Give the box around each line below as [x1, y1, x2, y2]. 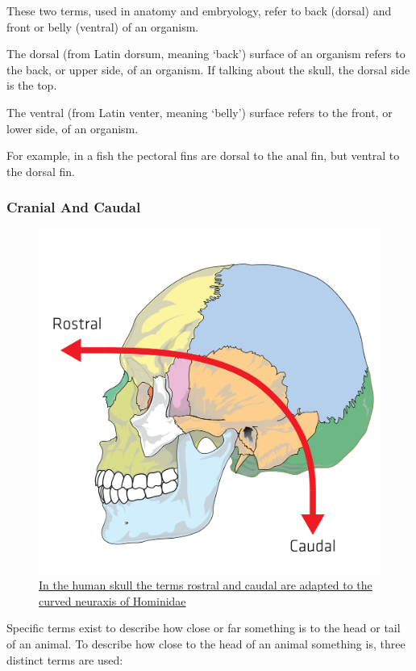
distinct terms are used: [6, 651, 123, 668]
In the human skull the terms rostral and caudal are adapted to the [39, 577, 372, 593]
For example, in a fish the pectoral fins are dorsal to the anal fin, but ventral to [6, 147, 400, 164]
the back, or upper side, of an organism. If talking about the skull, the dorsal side [6, 61, 410, 78]
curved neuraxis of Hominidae [39, 592, 186, 609]
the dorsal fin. [6, 162, 75, 179]
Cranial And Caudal [6, 197, 141, 217]
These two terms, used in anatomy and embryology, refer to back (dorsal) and [6, 2, 392, 19]
